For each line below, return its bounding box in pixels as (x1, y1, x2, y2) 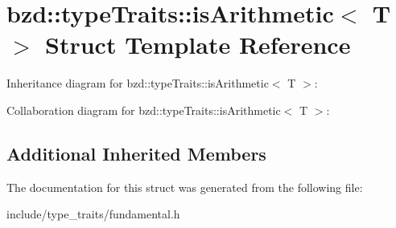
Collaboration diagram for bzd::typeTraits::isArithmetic (6, 101, 281, 118)
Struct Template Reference (45, 28, 351, 61)
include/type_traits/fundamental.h (6, 206, 180, 222)
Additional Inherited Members (6, 140, 266, 165)
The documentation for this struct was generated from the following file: (6, 178, 363, 195)
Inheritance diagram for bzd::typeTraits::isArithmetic (6, 75, 269, 92)
